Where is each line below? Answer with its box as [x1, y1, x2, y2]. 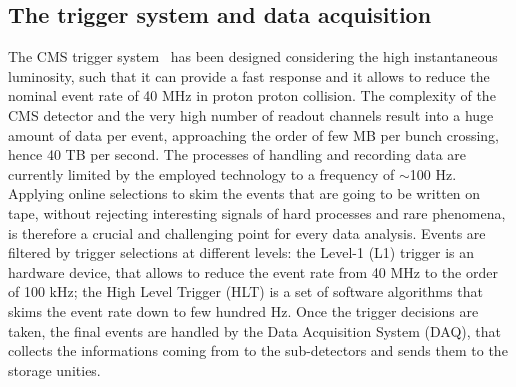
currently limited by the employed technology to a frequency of [8, 163, 395, 184]
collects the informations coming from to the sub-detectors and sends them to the [8, 340, 508, 361]
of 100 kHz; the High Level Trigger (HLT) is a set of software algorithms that [8, 281, 483, 302]
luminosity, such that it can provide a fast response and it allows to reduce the [8, 65, 490, 86]
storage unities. [8, 359, 101, 380]
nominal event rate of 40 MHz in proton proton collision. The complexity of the [8, 85, 496, 106]
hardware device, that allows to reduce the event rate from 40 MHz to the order [8, 261, 498, 282]
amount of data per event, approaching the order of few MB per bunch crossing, [8, 124, 499, 145]
